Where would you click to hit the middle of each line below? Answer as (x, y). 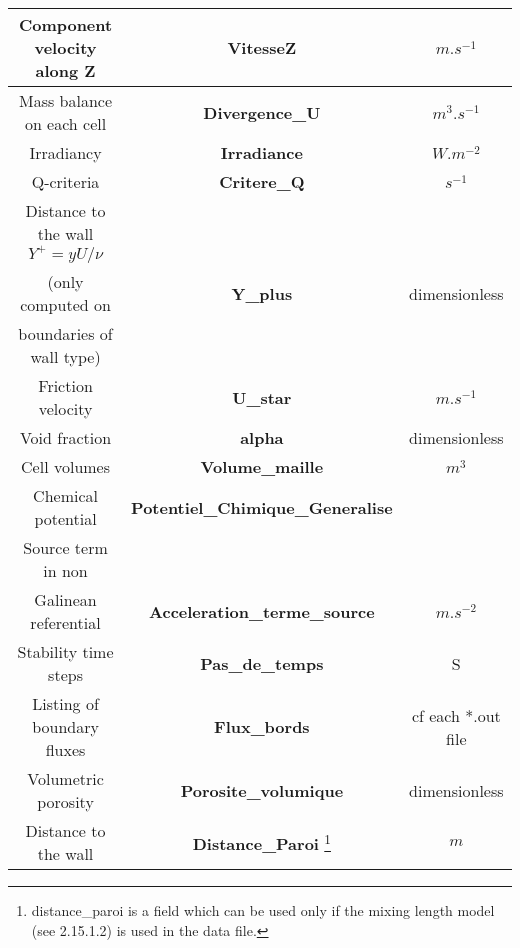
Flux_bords (262, 726)
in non (65, 570)
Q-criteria (65, 181)
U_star (262, 397)
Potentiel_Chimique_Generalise (262, 507)
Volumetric (65, 778)
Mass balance (66, 100)
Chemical (65, 495)
